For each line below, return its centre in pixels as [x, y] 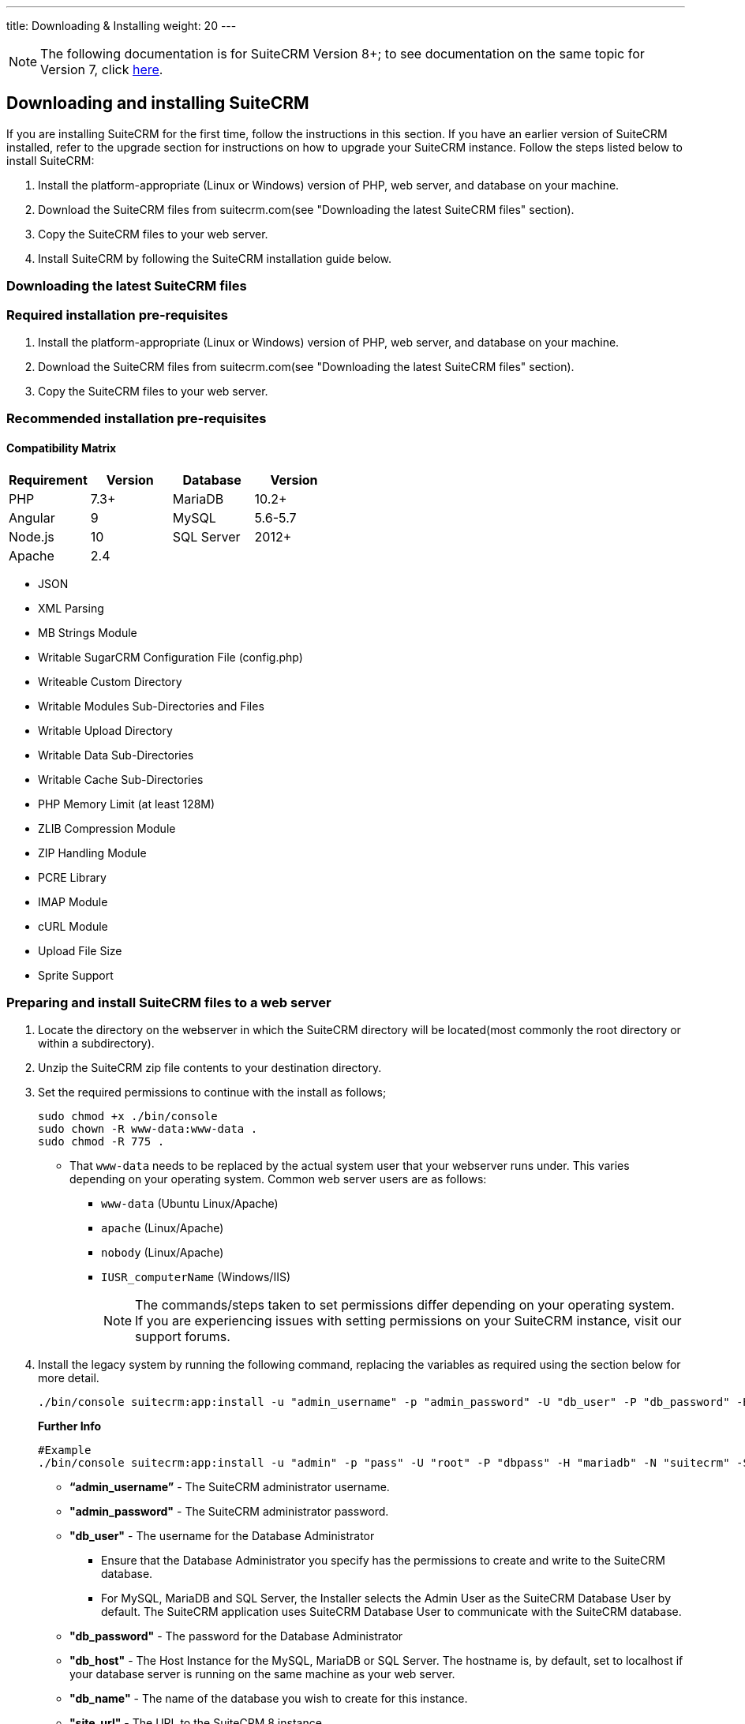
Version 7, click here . [102, 69]
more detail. [69, 1378]
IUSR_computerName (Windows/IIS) [196, 1277]
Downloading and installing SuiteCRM [158, 103]
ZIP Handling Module [92, 853]
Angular [32, 517]
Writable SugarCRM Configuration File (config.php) [170, 657]
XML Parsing [71, 608]
